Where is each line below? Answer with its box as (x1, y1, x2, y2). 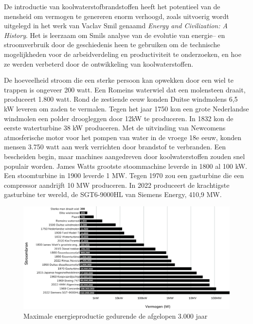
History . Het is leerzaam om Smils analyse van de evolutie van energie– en (4, 30, 225, 40)
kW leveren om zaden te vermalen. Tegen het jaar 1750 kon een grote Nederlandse (4, 103, 249, 113)
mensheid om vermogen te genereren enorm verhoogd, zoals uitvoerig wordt (4, 11, 229, 21)
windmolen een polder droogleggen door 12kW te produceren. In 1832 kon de (4, 113, 234, 123)
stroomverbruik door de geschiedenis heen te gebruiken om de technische (4, 39, 220, 50)
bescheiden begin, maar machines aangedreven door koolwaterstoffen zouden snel (4, 151, 245, 161)
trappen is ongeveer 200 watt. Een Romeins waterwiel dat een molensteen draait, (4, 84, 246, 94)
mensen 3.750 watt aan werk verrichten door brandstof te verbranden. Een (4, 142, 226, 152)
